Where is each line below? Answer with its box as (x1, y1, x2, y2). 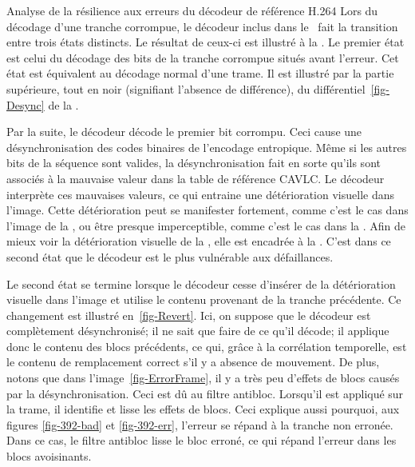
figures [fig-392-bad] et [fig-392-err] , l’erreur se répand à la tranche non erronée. (6, 416, 393, 433)
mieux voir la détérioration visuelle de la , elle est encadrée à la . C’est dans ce (6, 233, 391, 249)
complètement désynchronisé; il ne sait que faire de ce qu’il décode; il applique (6, 322, 389, 339)
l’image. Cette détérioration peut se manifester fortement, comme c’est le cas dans (6, 202, 409, 218)
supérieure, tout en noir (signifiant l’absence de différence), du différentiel (6, 80, 366, 97)
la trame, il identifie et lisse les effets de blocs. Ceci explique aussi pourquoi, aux (6, 401, 400, 417)
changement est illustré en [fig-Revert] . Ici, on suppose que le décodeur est (6, 306, 371, 323)
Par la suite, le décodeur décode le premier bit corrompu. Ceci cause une (6, 123, 362, 140)
